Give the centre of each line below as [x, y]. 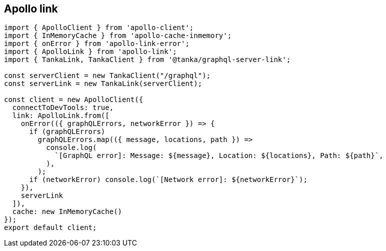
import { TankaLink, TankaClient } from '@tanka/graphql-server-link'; [147, 60]
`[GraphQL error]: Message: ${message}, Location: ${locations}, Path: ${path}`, [219, 156]
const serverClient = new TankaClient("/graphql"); [107, 76]
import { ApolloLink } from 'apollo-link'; [90, 52]
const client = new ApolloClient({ [74, 100]
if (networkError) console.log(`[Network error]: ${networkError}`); [168, 180]
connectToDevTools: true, [63, 108]
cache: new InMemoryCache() [67, 212]
